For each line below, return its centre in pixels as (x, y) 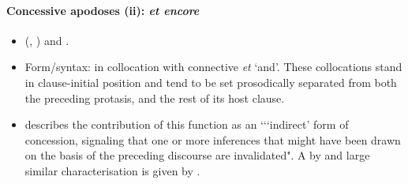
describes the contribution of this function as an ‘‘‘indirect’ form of (187, 124)
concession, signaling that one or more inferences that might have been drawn (213, 139)
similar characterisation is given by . (112, 170)
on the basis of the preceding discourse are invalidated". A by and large (197, 155)
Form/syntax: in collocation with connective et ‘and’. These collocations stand (213, 67)
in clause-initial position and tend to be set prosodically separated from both (211, 82)
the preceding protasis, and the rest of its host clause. (155, 98)
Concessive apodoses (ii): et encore (103, 10)
